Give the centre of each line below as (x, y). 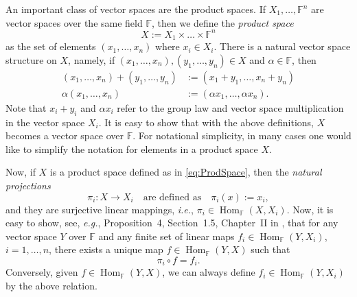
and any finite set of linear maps (166, 236)
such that (270, 249)
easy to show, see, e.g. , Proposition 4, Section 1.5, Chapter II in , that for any (172, 223)
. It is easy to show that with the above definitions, (206, 122)
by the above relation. (51, 285)
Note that (26, 107)
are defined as (172, 197)
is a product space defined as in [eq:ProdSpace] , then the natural (186, 172)
